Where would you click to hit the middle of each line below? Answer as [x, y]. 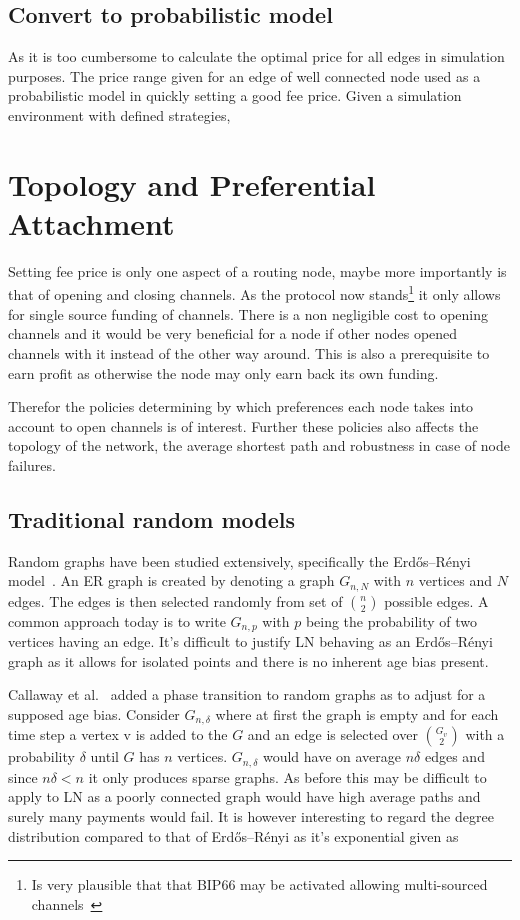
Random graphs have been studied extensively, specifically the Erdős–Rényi [239, 560]
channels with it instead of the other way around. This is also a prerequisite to [249, 352]
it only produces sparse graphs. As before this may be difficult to [287, 776]
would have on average [332, 756]
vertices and [455, 580]
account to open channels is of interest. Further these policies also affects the [243, 425]
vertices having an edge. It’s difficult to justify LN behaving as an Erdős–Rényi [250, 641]
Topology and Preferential [192, 183]
